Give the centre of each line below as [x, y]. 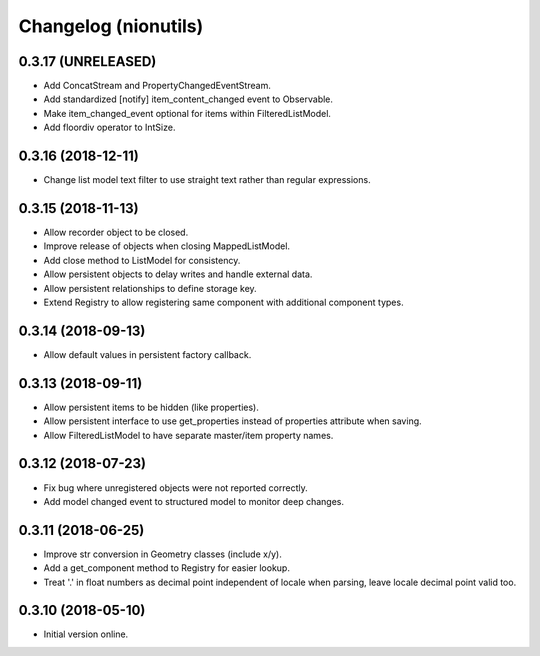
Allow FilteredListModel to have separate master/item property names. [188, 435]
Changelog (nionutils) [111, 26]
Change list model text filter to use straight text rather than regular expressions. [207, 180]
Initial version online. [86, 634]
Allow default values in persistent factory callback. [147, 354]
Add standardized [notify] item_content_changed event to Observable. [188, 99]
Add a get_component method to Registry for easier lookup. [166, 568]
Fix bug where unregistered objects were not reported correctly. [176, 487]
